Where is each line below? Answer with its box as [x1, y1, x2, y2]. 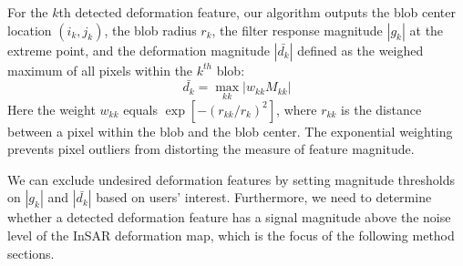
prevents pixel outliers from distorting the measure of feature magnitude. [7, 139, 415, 159]
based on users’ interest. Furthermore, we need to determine [96, 188, 432, 207]
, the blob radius [104, 20, 197, 39]
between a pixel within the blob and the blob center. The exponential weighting [7, 121, 453, 140]
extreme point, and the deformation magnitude [7, 40, 270, 59]
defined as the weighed [297, 40, 424, 59]
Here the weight [7, 99, 96, 118]
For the [7, 3, 48, 21]
